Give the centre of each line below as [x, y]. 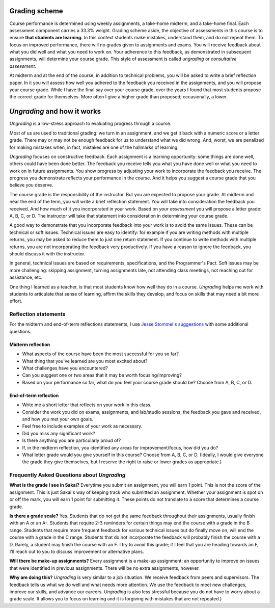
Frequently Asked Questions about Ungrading [67, 475]
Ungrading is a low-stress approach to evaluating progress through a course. [90, 124]
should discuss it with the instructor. [47, 254]
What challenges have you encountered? [65, 368]
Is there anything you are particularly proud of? [72, 440]
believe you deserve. [31, 185]
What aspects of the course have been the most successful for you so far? [101, 354]
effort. [16, 301]
